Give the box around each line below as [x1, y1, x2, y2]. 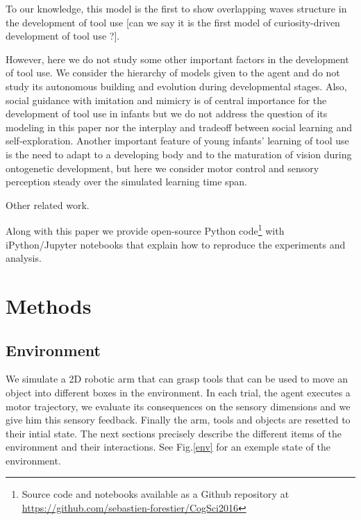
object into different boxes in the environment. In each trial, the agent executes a [6, 385, 351, 399]
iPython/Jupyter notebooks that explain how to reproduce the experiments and [6, 237, 346, 251]
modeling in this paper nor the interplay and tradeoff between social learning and [6, 119, 352, 134]
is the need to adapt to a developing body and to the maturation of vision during [6, 146, 352, 161]
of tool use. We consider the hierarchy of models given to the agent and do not [6, 65, 340, 80]
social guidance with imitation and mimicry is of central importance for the [6, 92, 327, 107]
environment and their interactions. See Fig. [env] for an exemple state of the [6, 439, 330, 454]
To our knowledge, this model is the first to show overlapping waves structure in [6, 1, 347, 15]
